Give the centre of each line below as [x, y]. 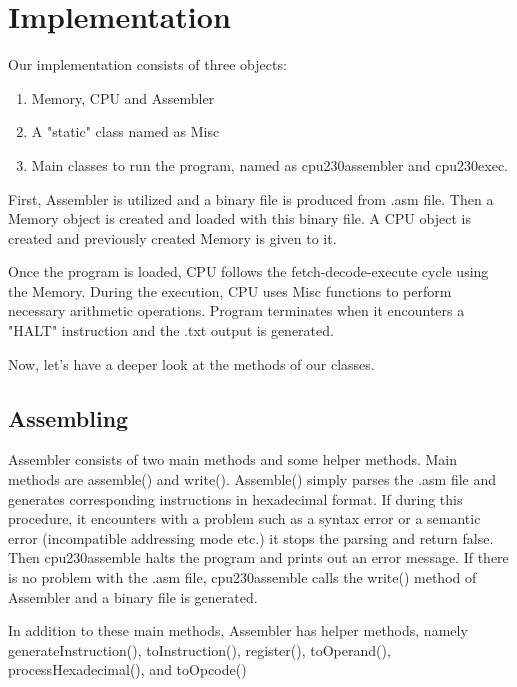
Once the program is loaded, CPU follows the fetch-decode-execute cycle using [248, 271]
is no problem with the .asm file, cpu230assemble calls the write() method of [242, 577]
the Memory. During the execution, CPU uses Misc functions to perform [230, 290]
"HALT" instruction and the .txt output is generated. [171, 330]
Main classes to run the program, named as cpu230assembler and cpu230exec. [269, 164]
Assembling [68, 417]
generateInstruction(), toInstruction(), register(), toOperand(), [199, 649]
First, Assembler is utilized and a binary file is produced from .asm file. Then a [251, 198]
